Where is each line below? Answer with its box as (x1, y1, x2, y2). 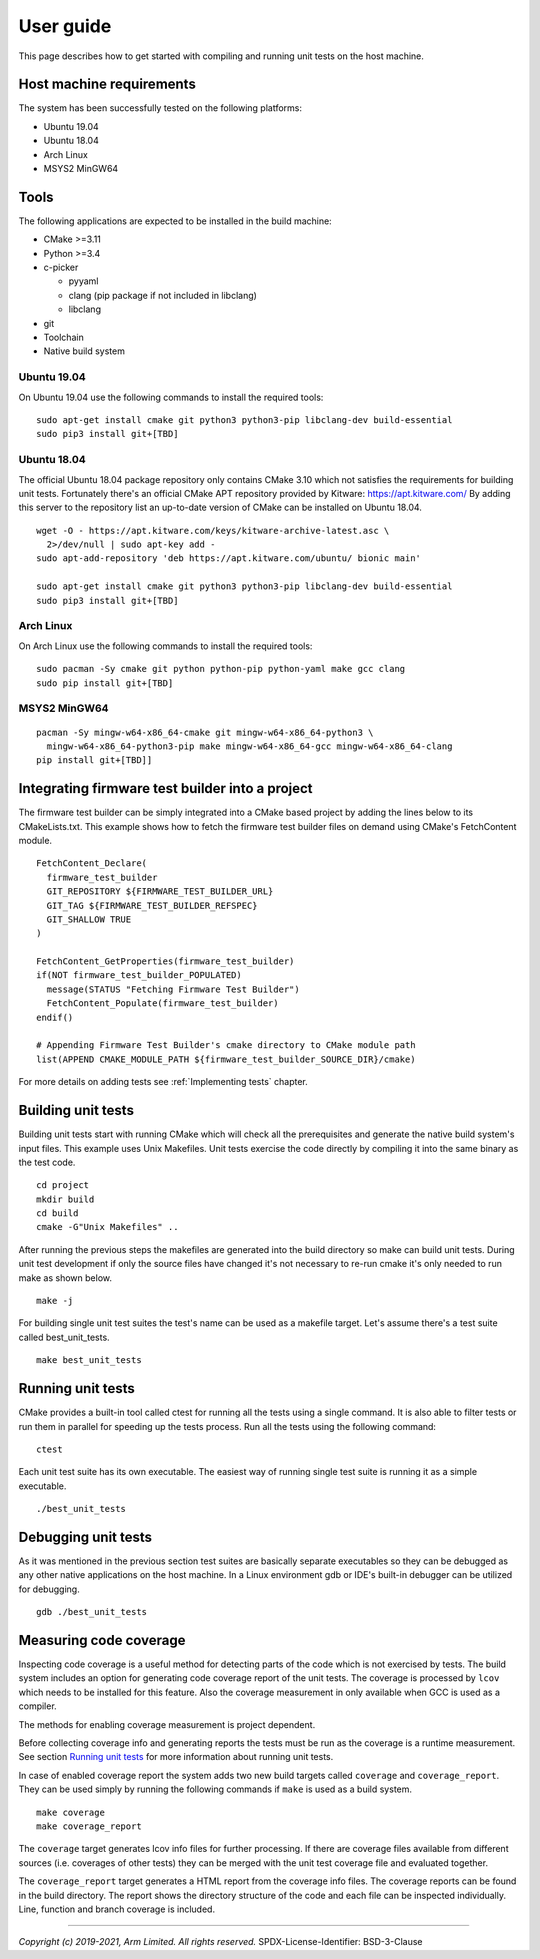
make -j (36, 1295, 74, 1307)
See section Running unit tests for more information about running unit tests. (18, 1751, 334, 1763)
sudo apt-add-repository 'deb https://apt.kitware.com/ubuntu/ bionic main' (36, 553, 422, 564)
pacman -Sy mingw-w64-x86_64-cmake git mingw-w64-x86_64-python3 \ (36, 726, 374, 738)
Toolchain (43, 331, 84, 344)
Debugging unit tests (18, 1528, 153, 1545)
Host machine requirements (18, 76, 197, 93)
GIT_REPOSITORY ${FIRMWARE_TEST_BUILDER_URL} (46, 886, 274, 897)
